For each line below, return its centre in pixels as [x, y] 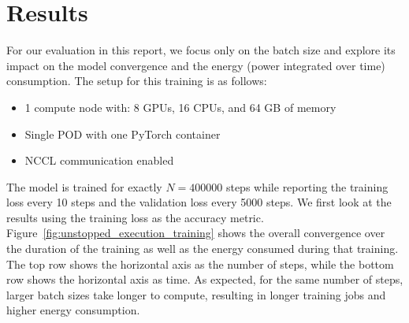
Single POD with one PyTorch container [123, 134]
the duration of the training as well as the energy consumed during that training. [203, 249]
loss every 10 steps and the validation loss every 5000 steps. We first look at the [199, 202]
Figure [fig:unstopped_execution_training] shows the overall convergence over [196, 233]
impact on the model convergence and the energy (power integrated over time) [196, 65]
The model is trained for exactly [84, 186]
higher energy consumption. [73, 310]
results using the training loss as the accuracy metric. [135, 217]
